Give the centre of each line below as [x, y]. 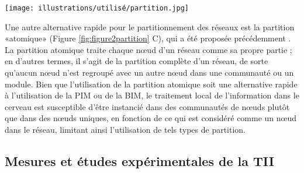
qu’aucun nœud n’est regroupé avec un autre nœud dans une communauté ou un [149, 73]
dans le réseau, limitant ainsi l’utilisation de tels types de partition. [125, 129]
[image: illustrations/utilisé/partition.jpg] [97, 8]
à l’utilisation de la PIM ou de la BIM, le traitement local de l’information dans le [152, 95]
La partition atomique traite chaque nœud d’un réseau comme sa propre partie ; [148, 49]
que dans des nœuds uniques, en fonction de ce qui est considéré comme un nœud [151, 118]
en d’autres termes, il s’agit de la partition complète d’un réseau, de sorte [137, 61]
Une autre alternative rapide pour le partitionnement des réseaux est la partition [150, 27]
